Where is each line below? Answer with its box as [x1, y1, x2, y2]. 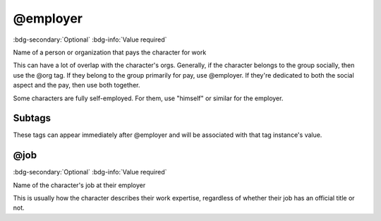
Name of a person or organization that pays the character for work [13, 48, 207, 56]
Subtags [13, 112, 52, 124]
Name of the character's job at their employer [13, 181, 146, 189]
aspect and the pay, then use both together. [13, 81, 140, 90]
